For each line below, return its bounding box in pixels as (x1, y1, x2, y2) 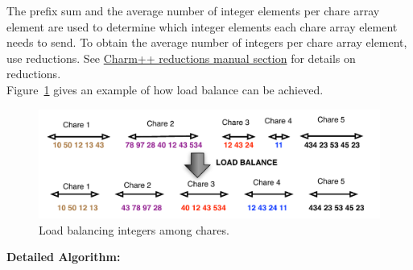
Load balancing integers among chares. (39, 221, 229, 238)
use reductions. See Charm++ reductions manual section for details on (6, 49, 356, 66)
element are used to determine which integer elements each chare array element (6, 18, 398, 35)
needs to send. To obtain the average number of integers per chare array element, (6, 34, 407, 51)
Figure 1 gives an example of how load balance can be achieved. (6, 81, 324, 98)
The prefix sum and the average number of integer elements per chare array (6, 2, 380, 19)
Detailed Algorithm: (6, 248, 121, 265)
